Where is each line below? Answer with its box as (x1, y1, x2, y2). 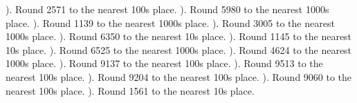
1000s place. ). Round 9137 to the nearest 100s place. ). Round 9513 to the (6, 56, 323, 71)
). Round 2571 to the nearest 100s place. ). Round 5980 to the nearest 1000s (6, 2, 329, 16)
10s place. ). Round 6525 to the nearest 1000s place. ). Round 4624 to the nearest (6, 42, 352, 57)
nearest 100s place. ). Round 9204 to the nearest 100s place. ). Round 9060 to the (6, 69, 352, 84)
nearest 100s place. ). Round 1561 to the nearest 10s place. (6, 83, 255, 97)
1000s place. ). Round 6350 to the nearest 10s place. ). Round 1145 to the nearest (6, 29, 352, 44)
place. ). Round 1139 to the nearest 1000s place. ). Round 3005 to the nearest (6, 15, 335, 30)
